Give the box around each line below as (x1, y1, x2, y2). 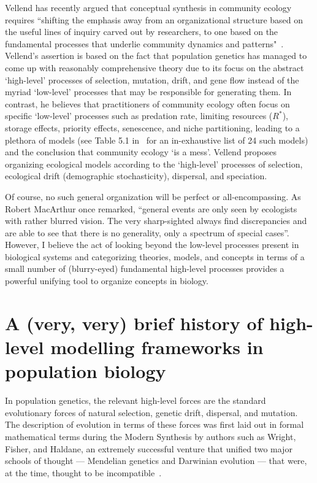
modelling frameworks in (50, 334, 264, 360)
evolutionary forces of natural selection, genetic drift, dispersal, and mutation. (5, 406, 298, 419)
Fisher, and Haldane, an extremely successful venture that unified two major (5, 442, 292, 455)
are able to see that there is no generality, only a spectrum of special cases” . (5, 226, 289, 239)
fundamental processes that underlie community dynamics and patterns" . (5, 37, 284, 50)
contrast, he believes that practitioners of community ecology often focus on (5, 97, 290, 110)
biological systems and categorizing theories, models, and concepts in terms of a (5, 250, 305, 263)
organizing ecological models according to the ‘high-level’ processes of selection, (5, 157, 303, 170)
